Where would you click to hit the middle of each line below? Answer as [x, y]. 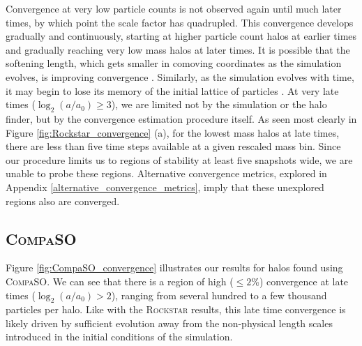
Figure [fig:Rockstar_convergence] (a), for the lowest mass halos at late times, [173, 132]
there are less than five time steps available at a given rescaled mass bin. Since [173, 146]
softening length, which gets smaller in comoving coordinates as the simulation [174, 63]
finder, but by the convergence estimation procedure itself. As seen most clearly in [181, 118]
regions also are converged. [63, 201]
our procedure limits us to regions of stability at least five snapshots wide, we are [179, 159]
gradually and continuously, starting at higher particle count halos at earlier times [181, 36]
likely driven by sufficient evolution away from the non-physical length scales [169, 323]
